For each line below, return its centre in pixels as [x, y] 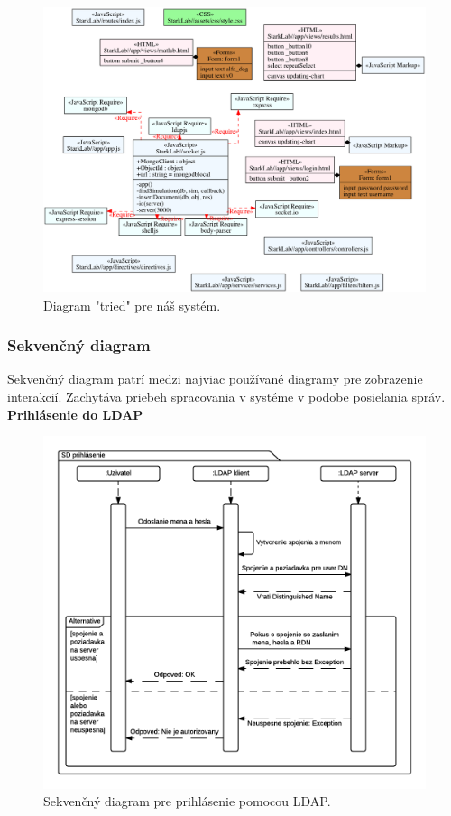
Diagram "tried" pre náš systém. [132, 305]
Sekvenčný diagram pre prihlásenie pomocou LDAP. [187, 801]
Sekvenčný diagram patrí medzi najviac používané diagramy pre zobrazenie [215, 379]
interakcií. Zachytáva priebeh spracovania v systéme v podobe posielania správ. [226, 396]
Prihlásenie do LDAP [75, 414]
